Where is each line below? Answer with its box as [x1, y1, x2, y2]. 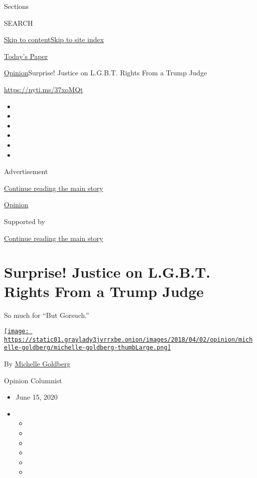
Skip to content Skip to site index [4, 34, 104, 45]
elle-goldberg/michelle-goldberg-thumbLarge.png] [4, 344, 171, 352]
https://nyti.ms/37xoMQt [4, 84, 83, 94]
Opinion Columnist [4, 375, 62, 385]
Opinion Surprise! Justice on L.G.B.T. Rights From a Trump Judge [4, 67, 207, 78]
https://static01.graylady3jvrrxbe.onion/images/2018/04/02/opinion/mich [4, 336, 253, 343]
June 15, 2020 [15, 392, 58, 402]
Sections [4, 1, 29, 11]
